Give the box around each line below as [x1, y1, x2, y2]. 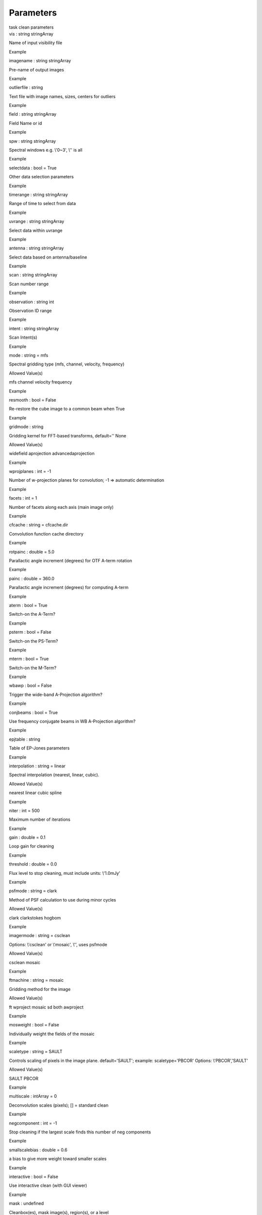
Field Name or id [9, 120, 42, 126]
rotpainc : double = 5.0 [9, 549, 55, 555]
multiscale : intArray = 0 [9, 1093, 57, 1099]
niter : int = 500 [9, 807, 40, 814]
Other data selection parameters [9, 174, 74, 180]
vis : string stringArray [9, 31, 53, 36]
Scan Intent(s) [9, 334, 37, 340]
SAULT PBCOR [9, 1076, 39, 1081]
